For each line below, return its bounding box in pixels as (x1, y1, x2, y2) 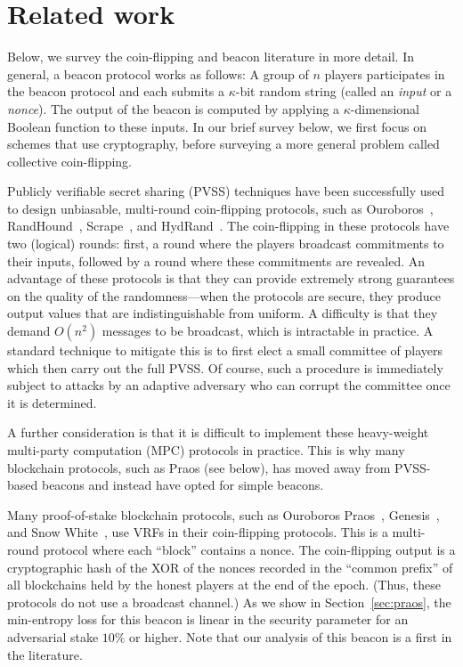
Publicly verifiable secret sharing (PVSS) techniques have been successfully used (7, 182, 445, 200)
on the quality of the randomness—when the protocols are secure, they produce (7, 286, 442, 305)
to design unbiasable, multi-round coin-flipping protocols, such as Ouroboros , (7, 199, 434, 217)
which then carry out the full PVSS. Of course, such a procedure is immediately (7, 358, 443, 377)
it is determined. (7, 393, 97, 411)
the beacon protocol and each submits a (7, 82, 225, 101)
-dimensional (350, 99, 419, 118)
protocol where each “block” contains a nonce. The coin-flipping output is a (43, 540, 456, 558)
